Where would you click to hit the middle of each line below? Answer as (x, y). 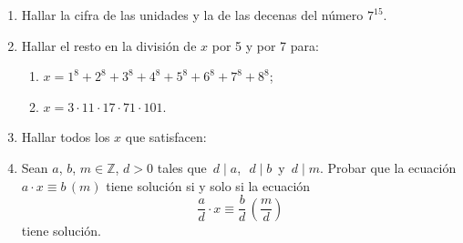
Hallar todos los (66, 137)
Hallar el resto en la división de (109, 45)
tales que (182, 167)
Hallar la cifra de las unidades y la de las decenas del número (192, 15)
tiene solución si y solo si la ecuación (208, 185)
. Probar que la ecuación (388, 167)
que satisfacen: (166, 137)
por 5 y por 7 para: (265, 45)
